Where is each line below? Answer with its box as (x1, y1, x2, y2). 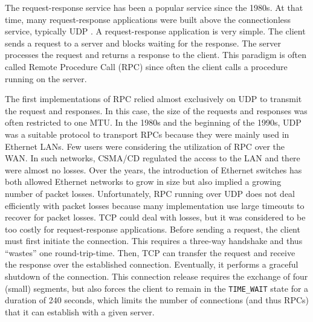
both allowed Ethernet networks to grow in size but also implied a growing (5, 175, 282, 188)
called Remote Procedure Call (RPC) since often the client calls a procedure (5, 60, 288, 72)
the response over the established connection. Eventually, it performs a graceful (5, 258, 298, 271)
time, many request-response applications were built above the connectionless (5, 13, 291, 25)
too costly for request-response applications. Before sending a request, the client (5, 222, 300, 235)
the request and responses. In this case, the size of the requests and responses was (5, 104, 308, 117)
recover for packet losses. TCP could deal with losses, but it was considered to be (5, 211, 306, 224)
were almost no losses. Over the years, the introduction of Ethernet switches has (5, 163, 302, 176)
